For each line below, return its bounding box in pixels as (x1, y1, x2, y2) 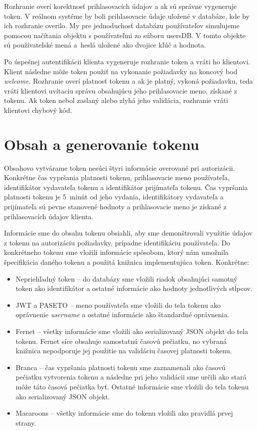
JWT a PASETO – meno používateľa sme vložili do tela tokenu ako (15, 299, 221, 310)
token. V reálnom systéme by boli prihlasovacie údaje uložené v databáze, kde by (4, 10, 250, 21)
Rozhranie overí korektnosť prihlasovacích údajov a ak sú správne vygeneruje (4, 1, 237, 11)
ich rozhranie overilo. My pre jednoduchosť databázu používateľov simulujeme (4, 20, 240, 31)
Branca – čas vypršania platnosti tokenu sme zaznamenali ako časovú (15, 362, 226, 372)
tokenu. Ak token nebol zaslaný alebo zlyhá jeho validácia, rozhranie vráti (4, 95, 228, 105)
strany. (15, 417, 36, 428)
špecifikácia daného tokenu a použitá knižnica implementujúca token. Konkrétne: (4, 257, 249, 267)
